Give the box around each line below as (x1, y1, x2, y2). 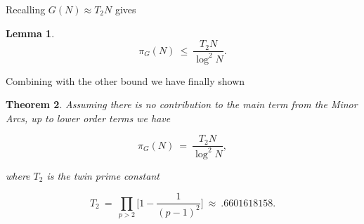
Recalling (6, 2, 46, 16)
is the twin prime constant (46, 168, 160, 183)
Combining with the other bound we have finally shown (6, 73, 245, 88)
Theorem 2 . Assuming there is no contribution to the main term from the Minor (6, 97, 358, 112)
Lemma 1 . (6, 25, 55, 40)
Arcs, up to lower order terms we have (6, 110, 171, 125)
